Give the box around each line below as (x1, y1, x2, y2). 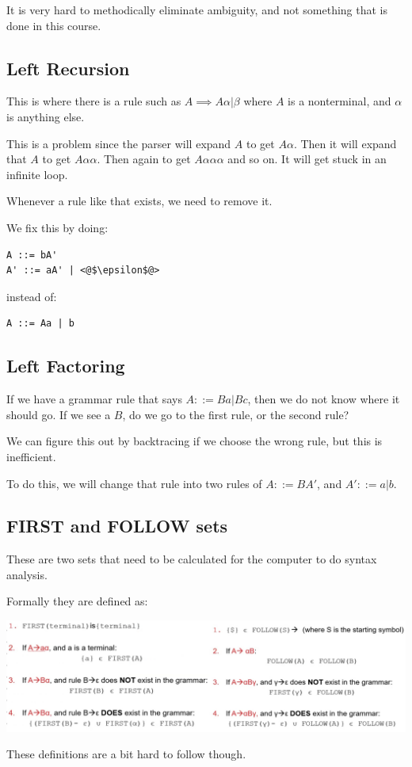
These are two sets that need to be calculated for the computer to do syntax (6, 551, 377, 567)
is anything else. (6, 108, 85, 124)
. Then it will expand (293, 135, 397, 151)
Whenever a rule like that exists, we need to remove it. (6, 193, 273, 209)
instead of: (6, 288, 57, 304)
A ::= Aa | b (6, 318, 74, 330)
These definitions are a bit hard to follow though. (6, 746, 246, 762)
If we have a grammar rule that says (6, 391, 182, 407)
